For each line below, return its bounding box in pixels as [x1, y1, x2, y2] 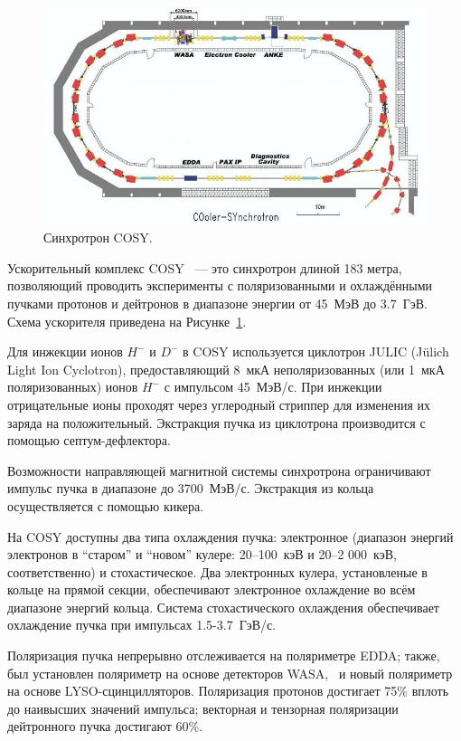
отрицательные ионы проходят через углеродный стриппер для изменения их [7, 394, 431, 413]
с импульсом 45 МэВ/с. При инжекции [164, 377, 382, 396]
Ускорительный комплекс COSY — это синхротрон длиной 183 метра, [7, 258, 402, 277]
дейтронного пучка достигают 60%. [7, 717, 203, 736]
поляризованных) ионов [7, 377, 138, 396]
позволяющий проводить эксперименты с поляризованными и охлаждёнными [7, 276, 433, 295]
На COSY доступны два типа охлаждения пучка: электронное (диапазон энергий [7, 527, 454, 546]
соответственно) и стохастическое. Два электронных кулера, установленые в [7, 562, 428, 581]
